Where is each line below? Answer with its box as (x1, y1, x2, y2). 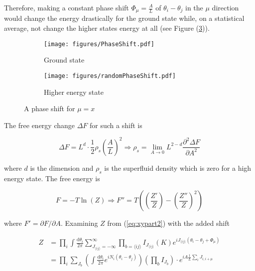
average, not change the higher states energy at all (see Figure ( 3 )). (4, 23, 210, 33)
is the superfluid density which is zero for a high (104, 162, 252, 173)
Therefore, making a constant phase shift (4, 2, 129, 12)
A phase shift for (24, 103, 75, 114)
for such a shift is (90, 120, 142, 130)
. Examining (60, 218, 98, 228)
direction (212, 2, 239, 12)
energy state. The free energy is (4, 173, 100, 183)
